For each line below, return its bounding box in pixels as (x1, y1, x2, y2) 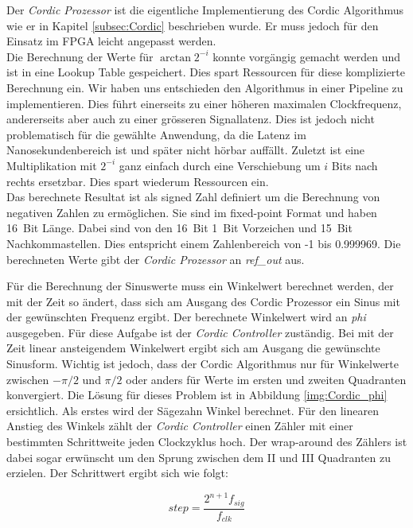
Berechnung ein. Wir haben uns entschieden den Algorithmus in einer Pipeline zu (6, 79, 403, 95)
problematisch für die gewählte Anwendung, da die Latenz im (6, 126, 306, 142)
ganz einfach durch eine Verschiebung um (119, 157, 321, 173)
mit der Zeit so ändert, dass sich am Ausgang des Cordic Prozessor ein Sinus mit (6, 293, 400, 309)
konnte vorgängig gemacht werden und (212, 48, 401, 64)
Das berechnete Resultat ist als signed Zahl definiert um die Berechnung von (6, 188, 380, 205)
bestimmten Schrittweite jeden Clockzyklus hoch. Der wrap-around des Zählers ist (6, 433, 407, 450)
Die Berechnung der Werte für (6, 48, 154, 64)
